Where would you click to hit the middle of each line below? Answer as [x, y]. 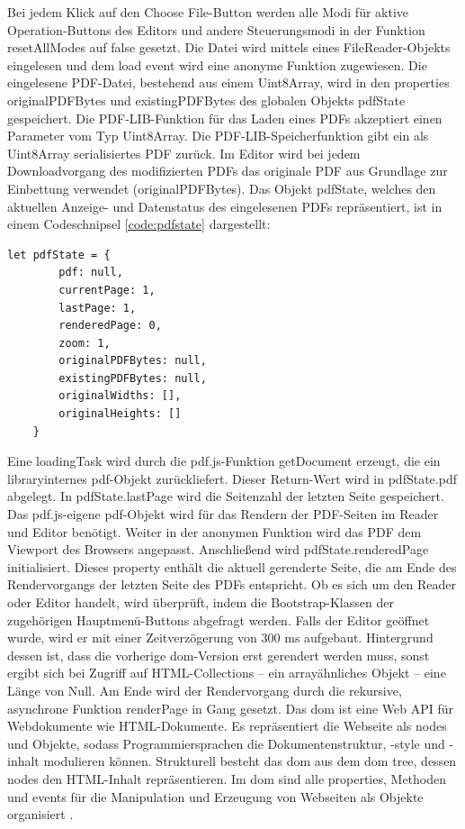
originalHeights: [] [120, 414]
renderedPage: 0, [110, 326]
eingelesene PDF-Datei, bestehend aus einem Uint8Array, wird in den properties [228, 82]
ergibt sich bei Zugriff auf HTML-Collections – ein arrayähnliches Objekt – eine [227, 673]
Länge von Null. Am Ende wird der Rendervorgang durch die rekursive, [205, 690]
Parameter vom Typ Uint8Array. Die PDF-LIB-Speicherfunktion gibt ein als [218, 136]
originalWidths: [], [120, 396]
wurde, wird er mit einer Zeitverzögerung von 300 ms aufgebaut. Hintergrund [220, 638]
